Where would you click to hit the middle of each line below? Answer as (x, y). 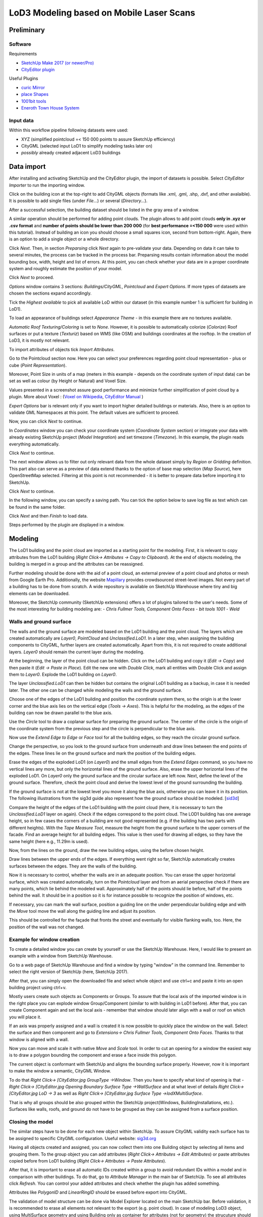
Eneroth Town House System (50, 108)
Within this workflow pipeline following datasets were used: (69, 130)
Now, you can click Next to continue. (46, 422)
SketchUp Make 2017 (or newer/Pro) (58, 63)
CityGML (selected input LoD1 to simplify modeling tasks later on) (87, 146)
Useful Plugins (24, 78)
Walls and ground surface (40, 622)
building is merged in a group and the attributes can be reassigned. (76, 564)
